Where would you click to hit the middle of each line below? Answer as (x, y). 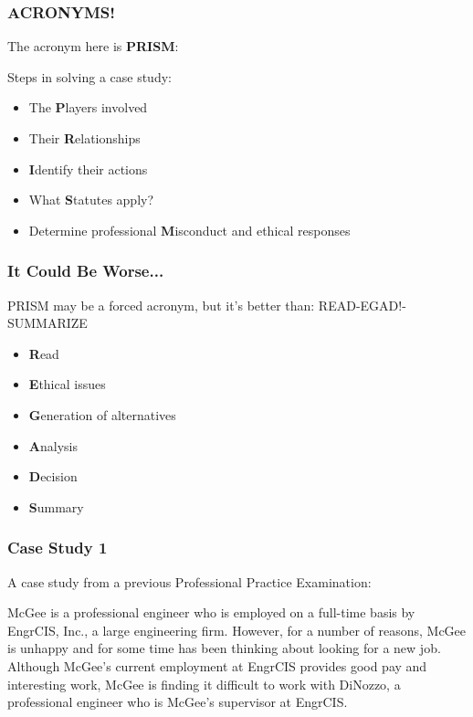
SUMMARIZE (47, 323)
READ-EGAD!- (362, 305)
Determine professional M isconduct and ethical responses (189, 230)
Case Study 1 (58, 548)
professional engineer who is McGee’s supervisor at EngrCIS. (178, 702)
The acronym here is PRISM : (93, 46)
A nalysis (53, 445)
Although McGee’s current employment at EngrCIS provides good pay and (217, 665)
